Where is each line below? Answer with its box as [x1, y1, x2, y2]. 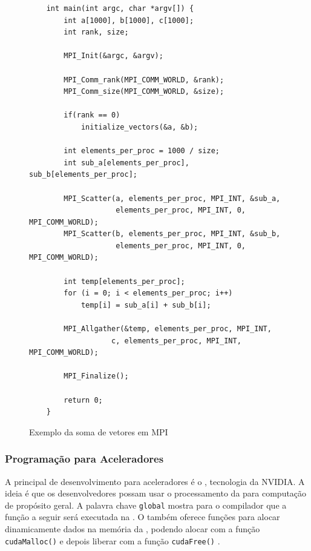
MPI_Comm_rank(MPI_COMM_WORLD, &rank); [64, 75, 224, 84]
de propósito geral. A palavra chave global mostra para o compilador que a [5, 498, 287, 511]
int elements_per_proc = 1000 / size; [64, 147, 220, 156]
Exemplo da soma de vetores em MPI [29, 425, 168, 438]
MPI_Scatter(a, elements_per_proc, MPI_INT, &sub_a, [64, 194, 281, 203]
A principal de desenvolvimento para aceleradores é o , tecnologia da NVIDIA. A [5, 475, 305, 487]
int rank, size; [64, 28, 129, 37]
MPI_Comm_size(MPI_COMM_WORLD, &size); [64, 87, 224, 96]
